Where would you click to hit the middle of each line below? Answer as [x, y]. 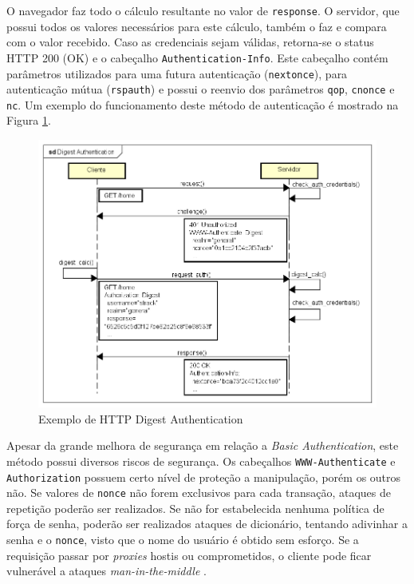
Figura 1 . [29, 120]
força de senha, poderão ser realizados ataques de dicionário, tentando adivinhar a [207, 524]
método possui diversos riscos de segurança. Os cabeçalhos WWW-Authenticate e [201, 461]
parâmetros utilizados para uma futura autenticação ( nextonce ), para [177, 73]
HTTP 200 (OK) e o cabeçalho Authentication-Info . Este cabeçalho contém [197, 57]
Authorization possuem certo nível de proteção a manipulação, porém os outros [204, 477]
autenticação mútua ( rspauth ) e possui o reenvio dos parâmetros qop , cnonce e [201, 89]
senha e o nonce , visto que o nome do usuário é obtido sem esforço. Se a [183, 540]
